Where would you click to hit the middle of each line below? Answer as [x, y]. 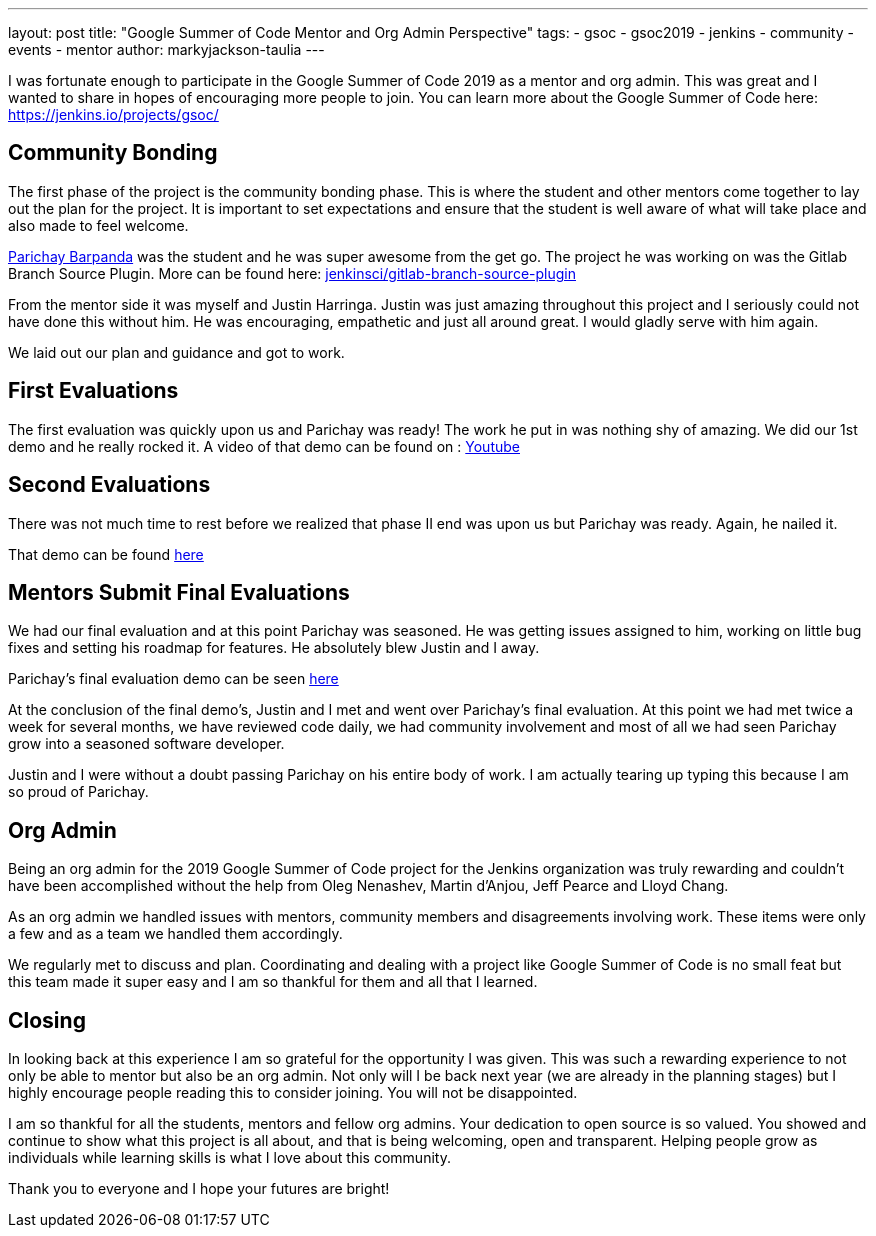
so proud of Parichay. [78, 792]
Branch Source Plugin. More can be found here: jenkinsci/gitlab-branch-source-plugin [292, 273]
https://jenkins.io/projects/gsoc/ [113, 114]
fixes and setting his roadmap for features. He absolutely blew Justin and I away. [274, 648]
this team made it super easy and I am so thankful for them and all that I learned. [273, 982]
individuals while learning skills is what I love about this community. [229, 1158]
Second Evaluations [109, 485]
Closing [47, 1020]
